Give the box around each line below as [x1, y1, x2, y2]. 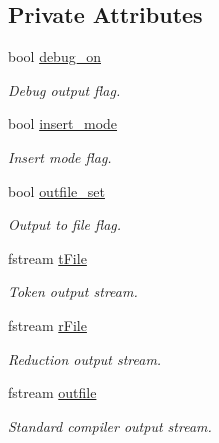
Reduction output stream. [8, 348, 162, 369]
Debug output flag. [8, 79, 121, 100]
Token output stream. [8, 281, 138, 302]
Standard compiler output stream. [8, 415, 212, 436]
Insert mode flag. [8, 146, 112, 167]
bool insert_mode [8, 113, 118, 134]
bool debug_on [8, 46, 101, 67]
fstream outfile [8, 382, 97, 403]
